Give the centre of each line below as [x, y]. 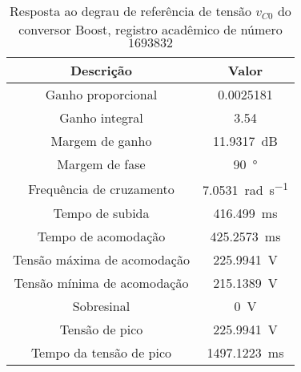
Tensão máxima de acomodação [101, 260]
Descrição [101, 70]
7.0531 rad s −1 [245, 189]
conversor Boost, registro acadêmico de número [150, 29]
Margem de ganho [101, 141]
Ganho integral [101, 117]
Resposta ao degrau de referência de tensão [130, 11]
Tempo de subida [101, 213]
